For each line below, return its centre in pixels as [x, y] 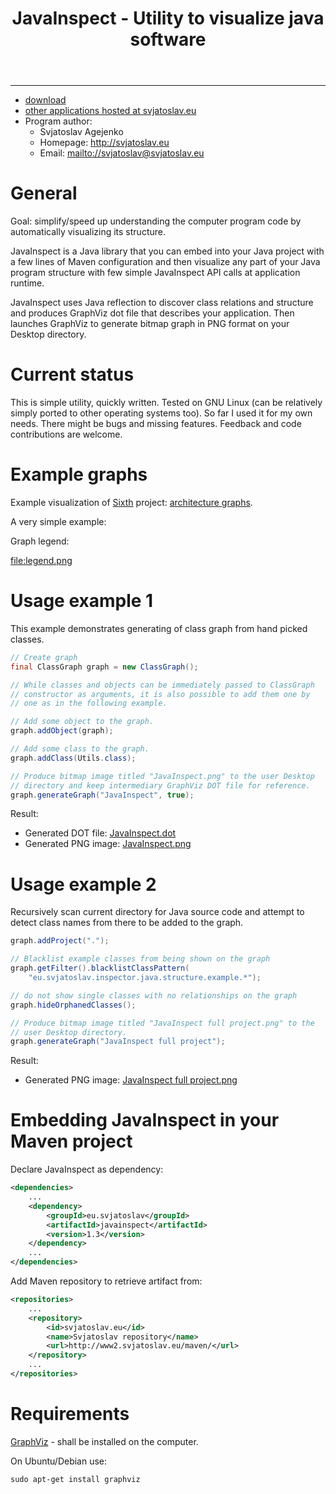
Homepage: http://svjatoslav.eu [104, 143]
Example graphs [79, 474]
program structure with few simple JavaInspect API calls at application [155, 273]
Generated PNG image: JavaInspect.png [108, 844]
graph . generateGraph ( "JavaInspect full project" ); [118, 1042]
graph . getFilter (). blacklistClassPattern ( [100, 968]
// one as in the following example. [89, 703]
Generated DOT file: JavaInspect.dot [100, 833]
